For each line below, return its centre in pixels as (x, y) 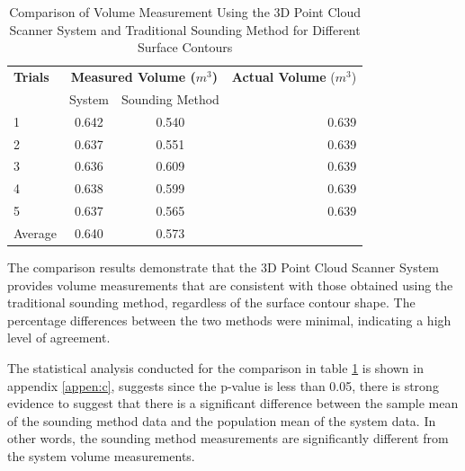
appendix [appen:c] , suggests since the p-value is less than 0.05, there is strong (223, 385)
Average (35, 232)
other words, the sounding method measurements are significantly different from (228, 438)
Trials (31, 77)
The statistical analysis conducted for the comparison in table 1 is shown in (215, 368)
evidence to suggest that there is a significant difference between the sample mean (233, 403)
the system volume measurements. (101, 455)
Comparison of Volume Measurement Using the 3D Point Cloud (185, 12)
